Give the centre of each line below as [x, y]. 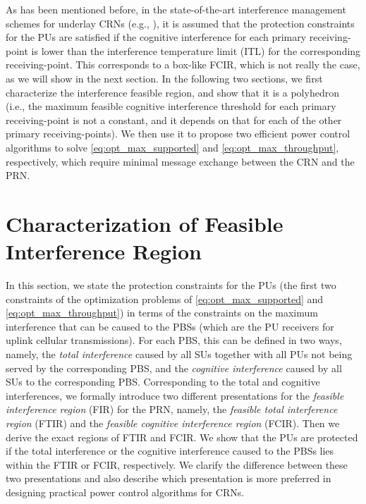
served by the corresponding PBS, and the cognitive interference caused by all [174, 368]
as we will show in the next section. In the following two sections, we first [164, 78]
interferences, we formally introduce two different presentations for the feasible [175, 395]
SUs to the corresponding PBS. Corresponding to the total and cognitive [163, 382]
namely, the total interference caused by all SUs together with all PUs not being [179, 354]
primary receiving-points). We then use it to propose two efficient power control [178, 134]
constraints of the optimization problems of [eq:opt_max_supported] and [165, 299]
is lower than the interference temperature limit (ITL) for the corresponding [196, 50]
